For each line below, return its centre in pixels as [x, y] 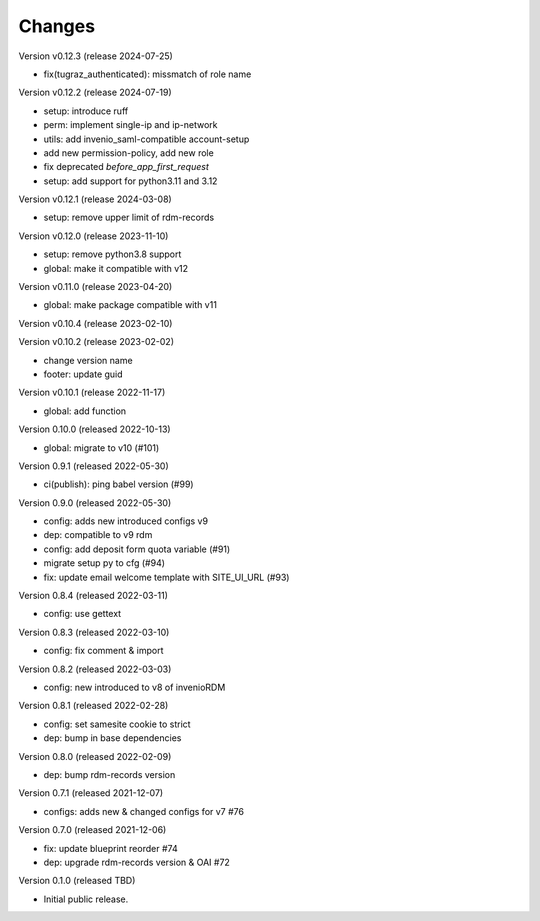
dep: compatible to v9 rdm [98, 535]
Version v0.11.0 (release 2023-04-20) [95, 287]
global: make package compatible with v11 [130, 305]
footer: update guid [83, 374]
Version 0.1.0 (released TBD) [77, 881]
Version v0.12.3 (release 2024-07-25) [96, 56]
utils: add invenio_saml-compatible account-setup [146, 139]
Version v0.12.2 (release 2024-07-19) [95, 92]
